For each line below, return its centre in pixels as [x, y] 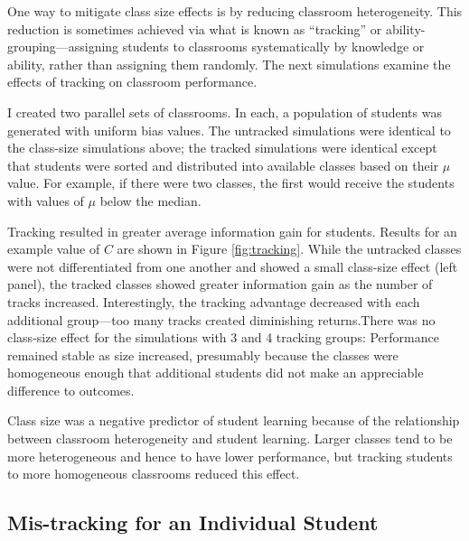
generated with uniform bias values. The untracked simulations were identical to [229, 130]
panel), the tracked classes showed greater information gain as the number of [220, 284]
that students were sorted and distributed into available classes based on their [223, 165]
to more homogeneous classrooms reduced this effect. [154, 474]
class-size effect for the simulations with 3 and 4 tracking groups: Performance [223, 337]
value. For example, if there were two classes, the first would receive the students [231, 183]
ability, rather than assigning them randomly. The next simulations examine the [229, 64]
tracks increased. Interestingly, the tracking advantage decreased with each [214, 301]
